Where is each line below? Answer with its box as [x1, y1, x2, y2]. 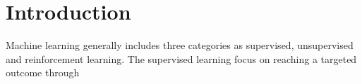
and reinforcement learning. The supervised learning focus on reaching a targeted [6, 51, 357, 66]
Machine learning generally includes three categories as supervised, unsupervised [6, 38, 354, 52]
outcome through [6, 65, 80, 80]
